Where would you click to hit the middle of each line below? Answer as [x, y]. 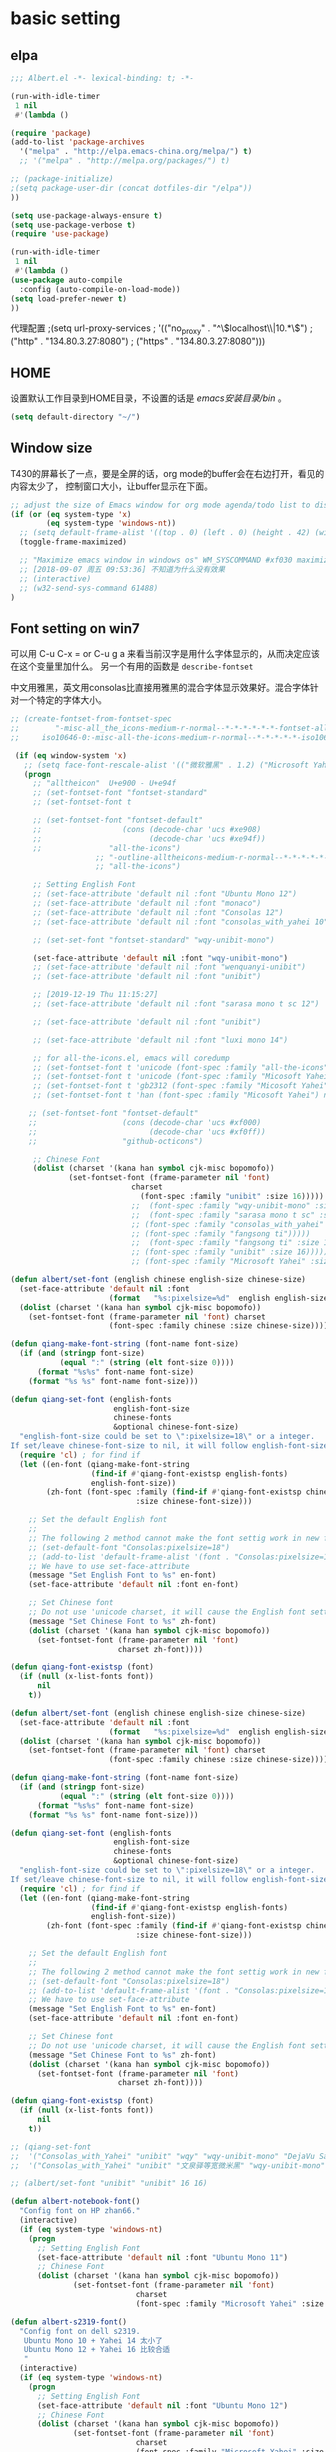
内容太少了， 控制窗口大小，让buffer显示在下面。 [111, 486]
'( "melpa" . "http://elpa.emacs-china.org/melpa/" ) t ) [136, 152]
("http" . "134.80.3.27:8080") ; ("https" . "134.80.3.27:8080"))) [138, 341]
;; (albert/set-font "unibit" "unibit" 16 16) [109, 2183]
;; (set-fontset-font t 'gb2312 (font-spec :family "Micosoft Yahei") [182, 1086]
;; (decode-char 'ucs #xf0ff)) [147, 1132]
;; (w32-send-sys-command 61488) [89, 588]
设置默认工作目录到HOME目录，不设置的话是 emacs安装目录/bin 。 [148, 398]
